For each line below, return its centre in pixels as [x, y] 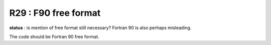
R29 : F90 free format [55, 13]
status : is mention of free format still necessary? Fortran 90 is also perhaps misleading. [100, 28]
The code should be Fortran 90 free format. [54, 37]
